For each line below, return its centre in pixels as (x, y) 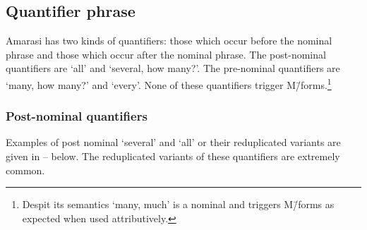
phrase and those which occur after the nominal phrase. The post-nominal (166, 54)
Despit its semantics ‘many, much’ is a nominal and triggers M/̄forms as (178, 204)
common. (25, 170)
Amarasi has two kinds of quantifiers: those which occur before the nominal (169, 41)
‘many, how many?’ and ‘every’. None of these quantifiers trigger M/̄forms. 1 (169, 83)
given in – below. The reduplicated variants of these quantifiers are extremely (173, 156)
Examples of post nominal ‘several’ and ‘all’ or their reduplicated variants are (173, 142)
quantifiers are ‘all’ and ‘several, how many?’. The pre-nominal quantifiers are (173, 68)
